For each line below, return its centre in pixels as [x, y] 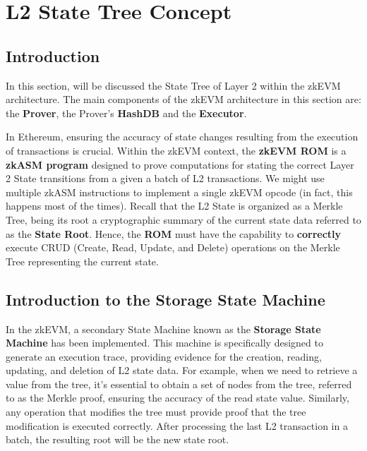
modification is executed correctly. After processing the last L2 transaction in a [177, 425]
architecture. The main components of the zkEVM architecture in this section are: [183, 99]
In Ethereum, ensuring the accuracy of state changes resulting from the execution [182, 137]
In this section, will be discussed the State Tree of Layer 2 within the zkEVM [173, 85]
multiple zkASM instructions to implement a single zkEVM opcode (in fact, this [179, 192]
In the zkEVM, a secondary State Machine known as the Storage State [163, 329]
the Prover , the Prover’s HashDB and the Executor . [126, 113]
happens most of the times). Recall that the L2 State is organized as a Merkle [174, 206]
